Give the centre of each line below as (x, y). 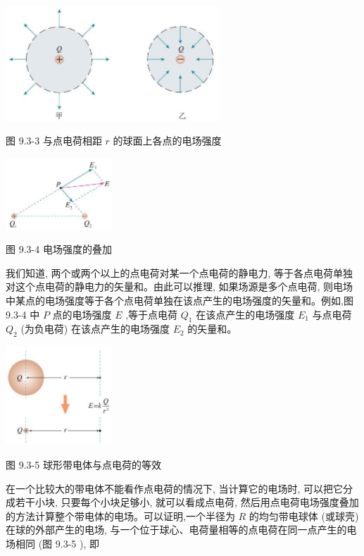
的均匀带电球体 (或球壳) (304, 515)
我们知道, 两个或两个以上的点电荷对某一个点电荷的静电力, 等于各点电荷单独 (180, 272)
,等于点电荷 (152, 314)
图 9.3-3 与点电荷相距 (54, 141)
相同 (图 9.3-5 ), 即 (57, 543)
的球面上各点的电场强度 (167, 141)
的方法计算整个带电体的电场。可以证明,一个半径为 (120, 515)
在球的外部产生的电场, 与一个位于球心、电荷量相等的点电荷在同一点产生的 (176, 530)
